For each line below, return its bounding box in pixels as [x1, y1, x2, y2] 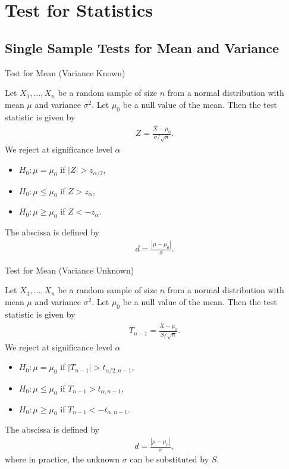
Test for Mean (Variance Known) [5, 66, 125, 79]
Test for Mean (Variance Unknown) [5, 263, 134, 276]
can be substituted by [130, 453, 209, 465]
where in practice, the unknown [5, 453, 120, 465]
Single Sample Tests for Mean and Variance [5, 38, 279, 57]
